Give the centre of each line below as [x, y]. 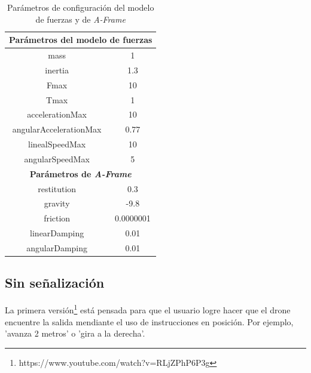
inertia [57, 70]
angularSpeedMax [57, 158]
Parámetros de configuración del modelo [81, 7]
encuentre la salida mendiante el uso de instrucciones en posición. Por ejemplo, [149, 321]
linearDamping [57, 233]
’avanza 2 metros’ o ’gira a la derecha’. [75, 333]
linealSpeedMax [57, 144]
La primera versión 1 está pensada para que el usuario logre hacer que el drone [148, 309]
